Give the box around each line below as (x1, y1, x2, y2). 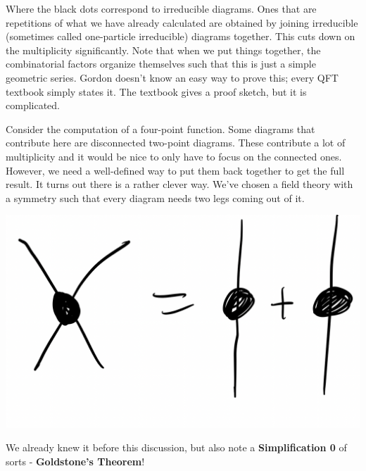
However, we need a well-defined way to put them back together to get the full (6, 163, 345, 177)
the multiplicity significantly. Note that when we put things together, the (6, 42, 321, 57)
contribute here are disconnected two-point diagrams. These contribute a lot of (6, 135, 346, 150)
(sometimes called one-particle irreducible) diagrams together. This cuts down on (6, 29, 355, 44)
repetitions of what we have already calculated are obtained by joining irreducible (6, 15, 358, 30)
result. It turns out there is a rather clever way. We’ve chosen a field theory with (6, 177, 353, 191)
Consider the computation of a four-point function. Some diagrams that (6, 121, 315, 136)
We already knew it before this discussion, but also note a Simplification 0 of (6, 440, 347, 455)
